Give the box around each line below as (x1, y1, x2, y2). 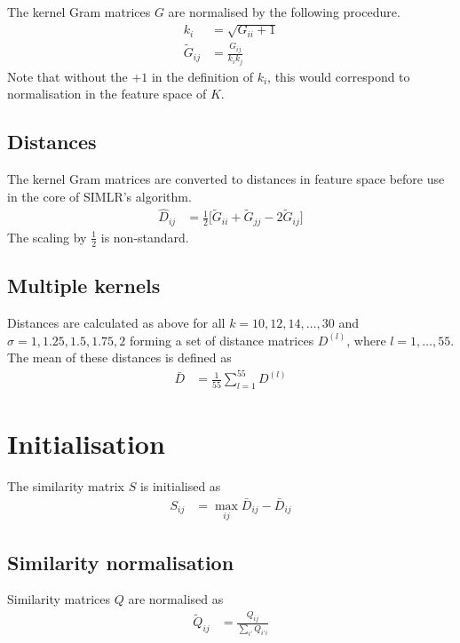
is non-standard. (100, 227, 189, 246)
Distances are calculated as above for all (7, 313, 226, 331)
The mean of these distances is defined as (7, 348, 232, 367)
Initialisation (7, 425, 165, 462)
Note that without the (7, 67, 128, 85)
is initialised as (139, 477, 221, 496)
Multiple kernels (7, 272, 161, 299)
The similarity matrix (7, 477, 124, 496)
